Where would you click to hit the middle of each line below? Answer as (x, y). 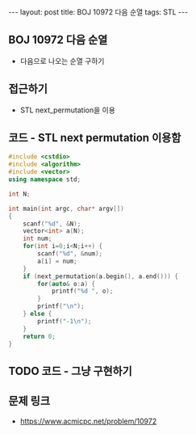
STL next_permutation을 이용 (67, 110)
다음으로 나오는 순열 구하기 (62, 61)
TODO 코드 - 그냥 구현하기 (71, 371)
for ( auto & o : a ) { (66, 284)
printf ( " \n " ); (61, 306)
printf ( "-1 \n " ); (65, 321)
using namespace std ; (45, 179)
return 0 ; (40, 336)
